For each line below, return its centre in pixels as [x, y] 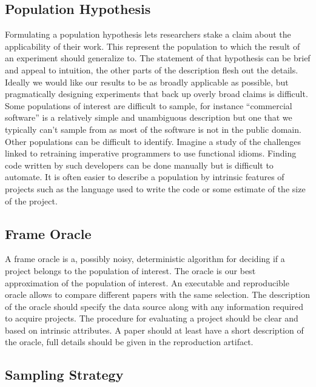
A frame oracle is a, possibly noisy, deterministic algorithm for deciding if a [145, 259]
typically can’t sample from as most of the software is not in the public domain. [153, 129]
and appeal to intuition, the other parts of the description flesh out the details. [152, 69]
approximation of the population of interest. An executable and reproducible [147, 282]
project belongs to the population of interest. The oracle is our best [130, 270]
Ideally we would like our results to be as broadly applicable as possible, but [147, 82]
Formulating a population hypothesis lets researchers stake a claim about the [148, 34]
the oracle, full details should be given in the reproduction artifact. [129, 342]
